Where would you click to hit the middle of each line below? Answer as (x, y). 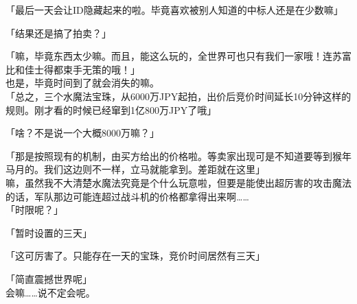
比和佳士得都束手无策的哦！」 (73, 69)
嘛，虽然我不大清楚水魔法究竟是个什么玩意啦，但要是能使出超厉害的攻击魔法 (178, 182)
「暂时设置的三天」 (49, 232)
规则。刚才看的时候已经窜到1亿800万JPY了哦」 (111, 109)
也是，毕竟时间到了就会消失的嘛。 (82, 83)
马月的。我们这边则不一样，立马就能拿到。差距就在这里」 (135, 169)
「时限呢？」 (34, 210)
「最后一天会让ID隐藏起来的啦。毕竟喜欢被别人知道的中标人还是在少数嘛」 (174, 10)
